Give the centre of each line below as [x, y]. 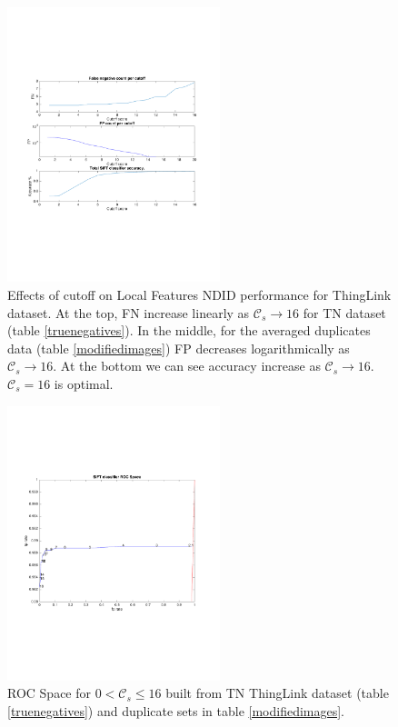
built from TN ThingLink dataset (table [277, 693]
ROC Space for [50, 693]
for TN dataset [344, 312]
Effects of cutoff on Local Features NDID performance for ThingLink [199, 294]
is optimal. [84, 383]
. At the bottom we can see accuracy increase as [187, 366]
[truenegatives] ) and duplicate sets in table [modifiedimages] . [176, 711]
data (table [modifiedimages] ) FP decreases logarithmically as [179, 348]
